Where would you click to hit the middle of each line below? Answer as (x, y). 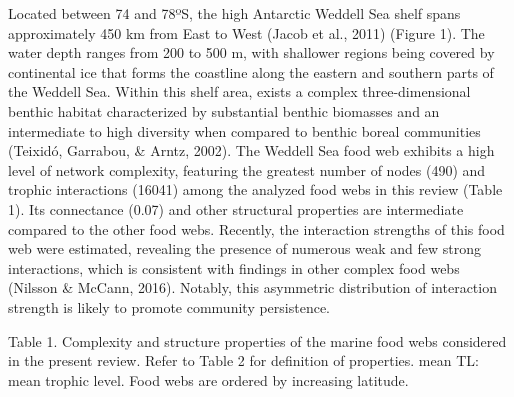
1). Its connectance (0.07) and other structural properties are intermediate (236, 208)
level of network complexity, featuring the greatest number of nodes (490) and (247, 169)
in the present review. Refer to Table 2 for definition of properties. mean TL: (243, 360)
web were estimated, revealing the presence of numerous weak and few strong (244, 248)
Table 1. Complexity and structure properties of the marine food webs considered (257, 340)
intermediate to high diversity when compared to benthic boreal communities (244, 130)
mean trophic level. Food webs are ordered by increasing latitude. (208, 379)
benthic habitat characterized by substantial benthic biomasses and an (224, 110)
